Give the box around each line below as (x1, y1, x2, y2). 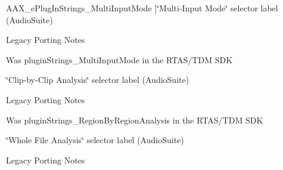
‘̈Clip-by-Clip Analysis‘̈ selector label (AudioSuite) (6, 73, 189, 86)
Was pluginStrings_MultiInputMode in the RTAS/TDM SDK (6, 53, 233, 66)
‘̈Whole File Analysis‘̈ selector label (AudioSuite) (6, 134, 184, 146)
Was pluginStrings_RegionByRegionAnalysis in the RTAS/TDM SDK (6, 113, 263, 126)
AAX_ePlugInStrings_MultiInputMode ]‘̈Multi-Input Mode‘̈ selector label (6, 2, 278, 14)
